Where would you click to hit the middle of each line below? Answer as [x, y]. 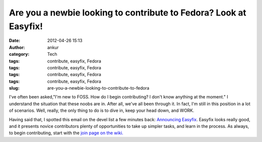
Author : [17, 47]
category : [19, 54]
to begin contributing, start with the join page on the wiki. [66, 133]
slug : [14, 88]
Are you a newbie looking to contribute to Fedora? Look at [128, 13]
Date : [15, 41]
